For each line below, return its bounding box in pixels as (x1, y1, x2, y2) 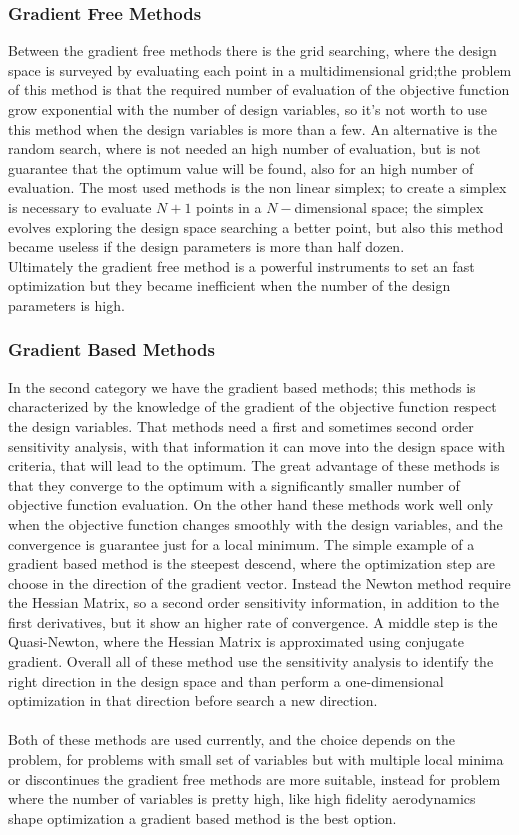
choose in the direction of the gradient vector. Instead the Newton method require (8, 572, 511, 593)
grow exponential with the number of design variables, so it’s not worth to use (8, 99, 487, 119)
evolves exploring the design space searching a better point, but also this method (8, 216, 504, 237)
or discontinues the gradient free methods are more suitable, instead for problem (8, 768, 501, 789)
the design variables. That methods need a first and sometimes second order (8, 415, 474, 436)
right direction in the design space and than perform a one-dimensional (8, 670, 444, 691)
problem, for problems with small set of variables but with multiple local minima (8, 749, 504, 770)
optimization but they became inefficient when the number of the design (8, 275, 451, 296)
